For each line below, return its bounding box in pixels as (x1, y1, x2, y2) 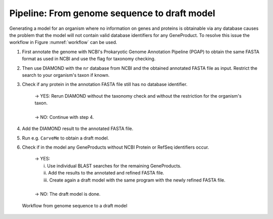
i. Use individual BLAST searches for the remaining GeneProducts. (43, 162, 181, 169)
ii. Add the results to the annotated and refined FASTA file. (43, 170, 164, 176)
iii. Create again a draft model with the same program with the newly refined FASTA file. (43, 177, 225, 183)
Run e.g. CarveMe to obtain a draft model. (22, 135, 109, 141)
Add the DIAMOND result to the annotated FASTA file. (22, 125, 133, 132)
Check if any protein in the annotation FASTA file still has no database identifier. (22, 81, 188, 87)
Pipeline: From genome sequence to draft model (9, 8, 215, 19)
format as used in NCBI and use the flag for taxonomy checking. (22, 56, 156, 62)
